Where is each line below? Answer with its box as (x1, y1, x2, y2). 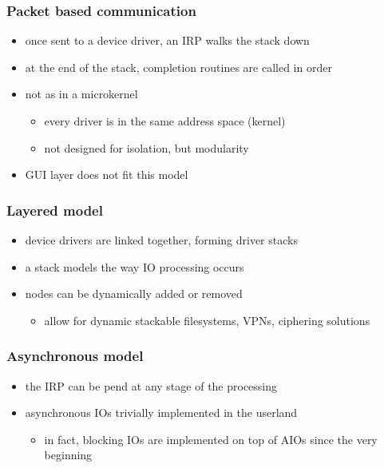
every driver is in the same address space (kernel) (44, 113, 286, 129)
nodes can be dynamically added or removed (25, 285, 243, 302)
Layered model (6, 200, 103, 220)
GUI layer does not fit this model (25, 166, 188, 183)
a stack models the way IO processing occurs (25, 258, 244, 275)
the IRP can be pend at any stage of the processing (25, 377, 278, 394)
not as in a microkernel (25, 85, 138, 102)
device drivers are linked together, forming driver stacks (25, 232, 298, 248)
